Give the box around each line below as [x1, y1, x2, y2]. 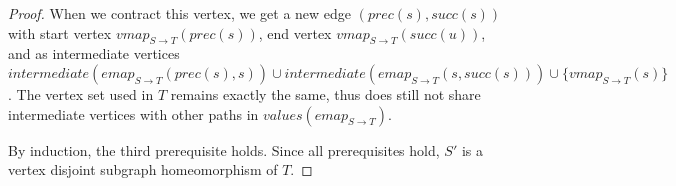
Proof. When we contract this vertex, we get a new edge [8, 3, 352, 23]
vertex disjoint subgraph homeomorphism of [8, 159, 278, 180]
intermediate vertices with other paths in [8, 103, 259, 124]
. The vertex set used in [8, 83, 154, 104]
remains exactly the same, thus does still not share [170, 83, 481, 104]
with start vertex [8, 22, 112, 43]
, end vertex [258, 22, 332, 43]
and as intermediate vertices [8, 43, 180, 64]
